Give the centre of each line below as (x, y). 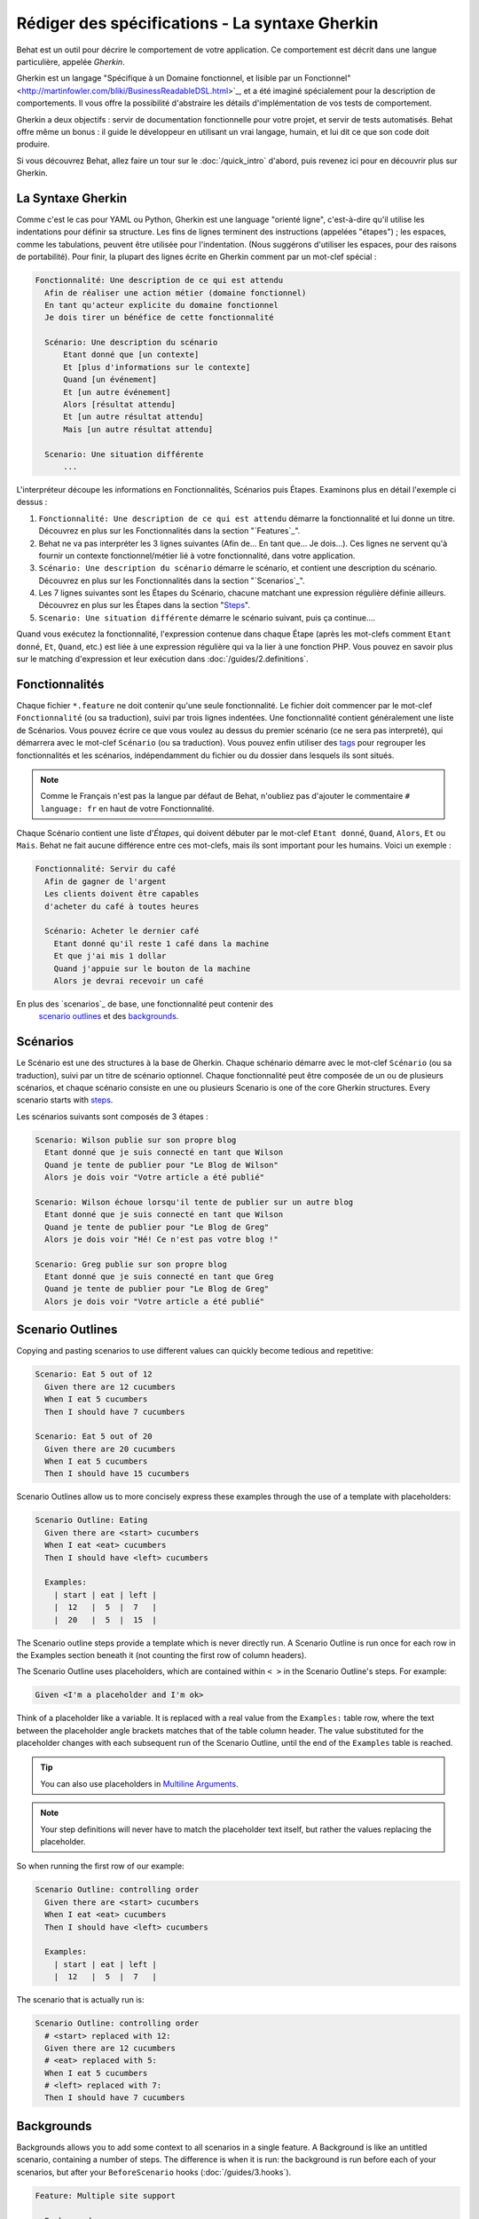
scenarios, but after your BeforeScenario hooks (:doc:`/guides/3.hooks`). (154, 2172)
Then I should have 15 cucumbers (117, 1474)
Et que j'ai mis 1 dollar (110, 956)
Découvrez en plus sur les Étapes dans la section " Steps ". (144, 605)
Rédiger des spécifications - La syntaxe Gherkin (197, 23)
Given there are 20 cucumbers (110, 1449)
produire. (33, 144)
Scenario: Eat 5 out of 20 (94, 1437)
